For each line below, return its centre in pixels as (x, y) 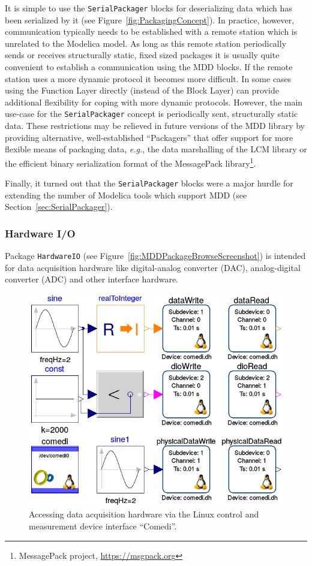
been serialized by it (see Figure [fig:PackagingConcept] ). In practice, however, (150, 19)
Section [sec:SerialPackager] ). (59, 207)
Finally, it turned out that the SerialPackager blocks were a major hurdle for (149, 183)
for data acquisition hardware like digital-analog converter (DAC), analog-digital (153, 267)
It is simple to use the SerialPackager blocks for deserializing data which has (148, 8)
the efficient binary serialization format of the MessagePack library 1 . (130, 162)
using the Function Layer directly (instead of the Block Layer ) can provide (142, 90)
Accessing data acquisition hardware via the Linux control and (144, 514)
